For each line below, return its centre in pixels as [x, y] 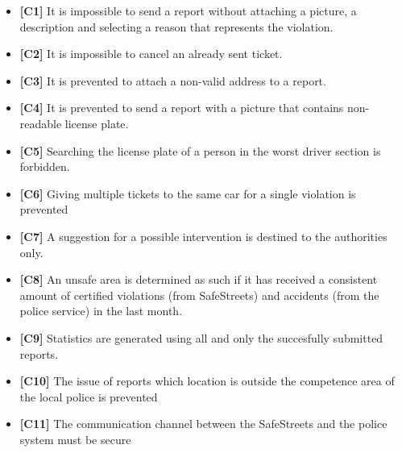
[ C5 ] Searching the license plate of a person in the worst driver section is [200, 150]
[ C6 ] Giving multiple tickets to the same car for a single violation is [188, 193]
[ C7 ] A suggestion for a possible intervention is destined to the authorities [203, 236]
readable [41, 123]
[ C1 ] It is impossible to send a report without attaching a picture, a [188, 10]
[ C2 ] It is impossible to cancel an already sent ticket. [151, 54]
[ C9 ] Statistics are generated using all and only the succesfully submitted [201, 337]
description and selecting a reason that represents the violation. [176, 26]
